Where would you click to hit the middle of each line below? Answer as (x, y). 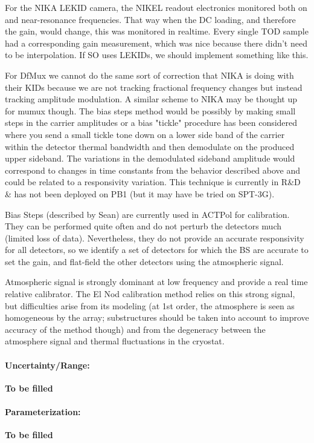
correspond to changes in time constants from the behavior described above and (153, 170)
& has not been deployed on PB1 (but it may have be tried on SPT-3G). (140, 193)
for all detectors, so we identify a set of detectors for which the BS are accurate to (157, 250)
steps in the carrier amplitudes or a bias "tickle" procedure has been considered (151, 123)
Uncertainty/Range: (47, 365)
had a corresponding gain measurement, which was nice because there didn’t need (156, 43)
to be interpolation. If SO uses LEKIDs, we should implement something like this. (157, 55)
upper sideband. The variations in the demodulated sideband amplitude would (150, 158)
